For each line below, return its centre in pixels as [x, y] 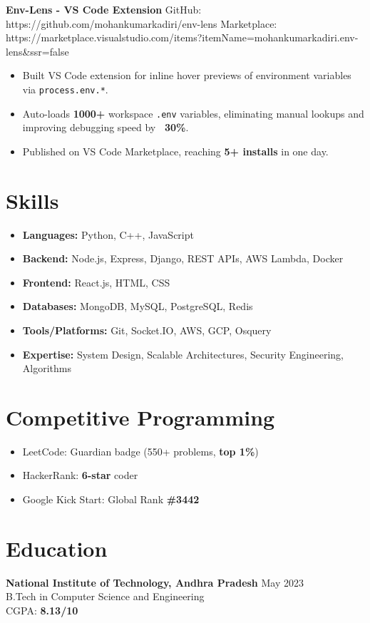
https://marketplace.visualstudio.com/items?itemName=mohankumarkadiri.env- [182, 37]
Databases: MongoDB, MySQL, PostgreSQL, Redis [138, 306]
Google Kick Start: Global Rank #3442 [111, 499]
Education [57, 548]
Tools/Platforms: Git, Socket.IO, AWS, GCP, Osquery [147, 330]
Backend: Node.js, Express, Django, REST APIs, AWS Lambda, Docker [183, 258]
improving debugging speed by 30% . [106, 127]
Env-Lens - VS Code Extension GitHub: [104, 9]
